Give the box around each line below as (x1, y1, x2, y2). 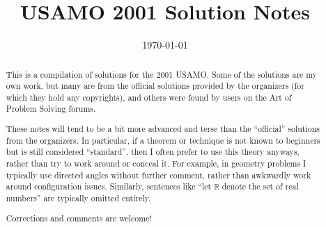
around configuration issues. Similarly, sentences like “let (6, 180, 212, 192)
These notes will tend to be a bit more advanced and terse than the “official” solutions (6, 123, 320, 135)
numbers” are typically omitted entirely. (6, 192, 151, 203)
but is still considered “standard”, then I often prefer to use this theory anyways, (6, 146, 300, 158)
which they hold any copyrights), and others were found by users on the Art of (6, 91, 292, 103)
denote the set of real (222, 180, 299, 192)
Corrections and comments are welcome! (6, 212, 152, 224)
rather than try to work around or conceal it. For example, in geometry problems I (6, 158, 306, 169)
